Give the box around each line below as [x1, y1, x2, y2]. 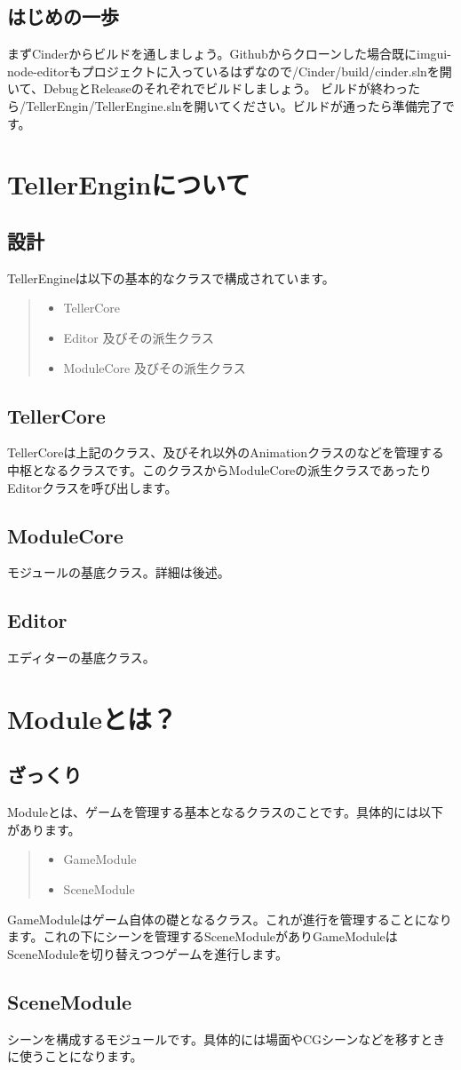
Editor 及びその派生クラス [63, 328, 215, 346]
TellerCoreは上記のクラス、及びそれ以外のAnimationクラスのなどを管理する [7, 443, 444, 462]
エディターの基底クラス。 [7, 648, 155, 667]
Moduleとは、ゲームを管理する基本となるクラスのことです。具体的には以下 [7, 803, 443, 821]
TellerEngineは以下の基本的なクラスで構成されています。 [7, 268, 335, 287]
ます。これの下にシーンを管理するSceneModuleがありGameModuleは [7, 927, 398, 946]
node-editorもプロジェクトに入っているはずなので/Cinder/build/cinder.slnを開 [7, 61, 452, 80]
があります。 [7, 820, 81, 838]
